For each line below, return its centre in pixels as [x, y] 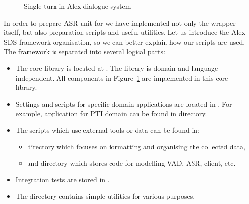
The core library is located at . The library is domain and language [117, 68]
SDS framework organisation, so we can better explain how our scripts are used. [124, 42]
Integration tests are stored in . [62, 179]
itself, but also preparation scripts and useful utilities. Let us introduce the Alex [124, 32]
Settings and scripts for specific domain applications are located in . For [124, 103]
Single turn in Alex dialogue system [77, 6]
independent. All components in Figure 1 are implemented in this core [122, 77]
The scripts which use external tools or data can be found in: [107, 130]
